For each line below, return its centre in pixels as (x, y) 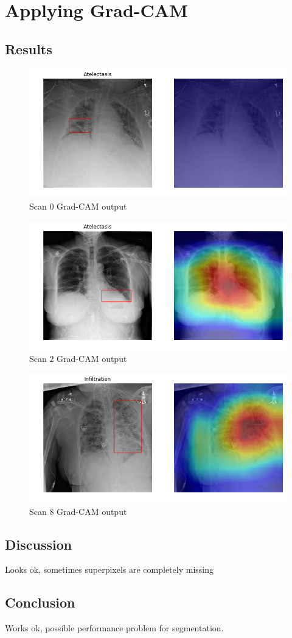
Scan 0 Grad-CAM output (78, 206)
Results (29, 48)
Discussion (39, 544)
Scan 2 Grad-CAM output (78, 359)
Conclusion (40, 602)
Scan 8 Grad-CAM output (78, 511)
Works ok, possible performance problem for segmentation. (114, 628)
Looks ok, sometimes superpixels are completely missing (109, 569)
